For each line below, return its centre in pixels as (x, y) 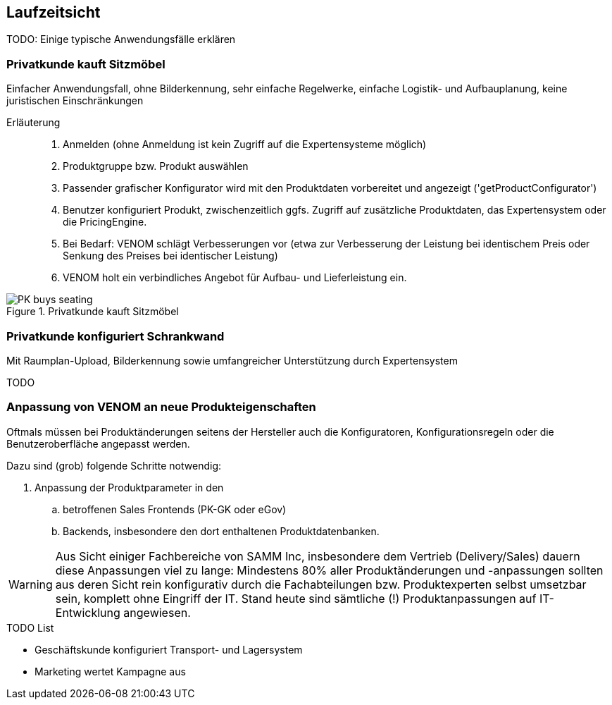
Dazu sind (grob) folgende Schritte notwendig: (114, 465)
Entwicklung (88, 612)
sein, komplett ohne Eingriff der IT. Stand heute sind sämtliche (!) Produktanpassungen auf (296, 598)
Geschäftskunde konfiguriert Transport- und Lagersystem (169, 649)
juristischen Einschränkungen (75, 101)
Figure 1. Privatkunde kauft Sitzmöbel (93, 312)
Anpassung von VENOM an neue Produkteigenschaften (161, 407)
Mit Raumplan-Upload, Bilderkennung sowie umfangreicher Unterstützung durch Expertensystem (232, 360)
